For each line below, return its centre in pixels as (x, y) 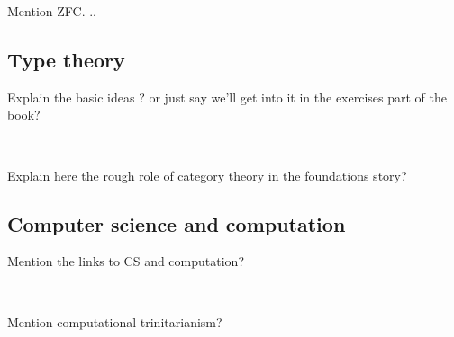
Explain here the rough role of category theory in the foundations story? (207, 175)
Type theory (66, 59)
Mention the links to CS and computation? (126, 261)
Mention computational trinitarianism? (115, 321)
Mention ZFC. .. (52, 11)
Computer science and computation (177, 223)
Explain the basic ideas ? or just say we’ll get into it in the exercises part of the (227, 97)
